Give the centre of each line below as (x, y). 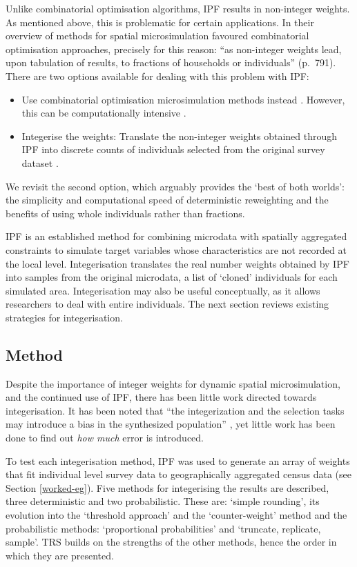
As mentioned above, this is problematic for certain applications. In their (160, 22)
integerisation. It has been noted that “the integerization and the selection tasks (175, 410)
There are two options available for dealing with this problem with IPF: (157, 76)
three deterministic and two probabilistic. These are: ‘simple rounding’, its (163, 501)
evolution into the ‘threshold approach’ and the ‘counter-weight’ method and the (176, 515)
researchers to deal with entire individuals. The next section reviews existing (167, 304)
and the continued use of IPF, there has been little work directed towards (161, 397)
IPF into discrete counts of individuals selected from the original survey (173, 149)
